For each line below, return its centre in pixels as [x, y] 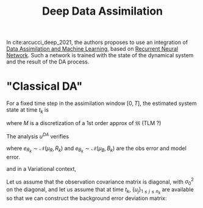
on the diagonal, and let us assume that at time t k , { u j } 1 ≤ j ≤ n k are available [100, 191]
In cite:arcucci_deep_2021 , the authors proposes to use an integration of [97, 42]
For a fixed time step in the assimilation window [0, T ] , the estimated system [101, 103]
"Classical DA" [45, 86]
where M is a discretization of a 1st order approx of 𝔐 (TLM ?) [84, 123]
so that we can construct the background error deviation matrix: [87, 198]
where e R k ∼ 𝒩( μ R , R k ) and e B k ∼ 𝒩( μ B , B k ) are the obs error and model [97, 149]
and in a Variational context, [41, 168]
